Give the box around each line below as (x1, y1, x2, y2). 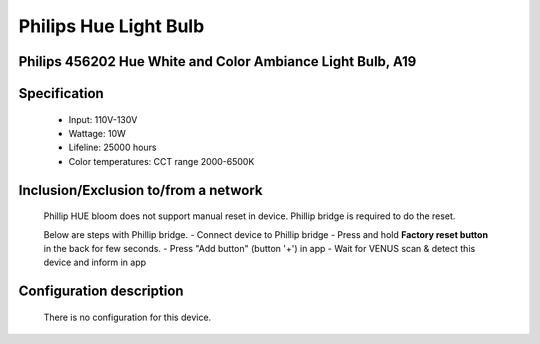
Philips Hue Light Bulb (18, 15, 205, 37)
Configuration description (18, 283, 184, 300)
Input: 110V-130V (68, 113, 138, 125)
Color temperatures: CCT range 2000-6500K (68, 155, 255, 167)
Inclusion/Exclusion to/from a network (18, 181, 263, 199)
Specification (18, 85, 104, 102)
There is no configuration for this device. (43, 311, 212, 323)
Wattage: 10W (68, 127, 127, 139)
